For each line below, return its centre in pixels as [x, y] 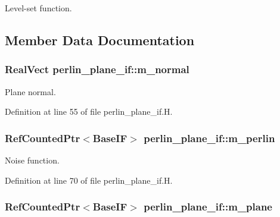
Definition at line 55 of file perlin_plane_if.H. [89, 111]
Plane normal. [30, 91]
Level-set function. [38, 8]
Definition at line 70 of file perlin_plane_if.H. [89, 180]
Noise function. [32, 160]
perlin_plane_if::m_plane [208, 207]
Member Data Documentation [100, 40]
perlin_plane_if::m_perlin [209, 138]
